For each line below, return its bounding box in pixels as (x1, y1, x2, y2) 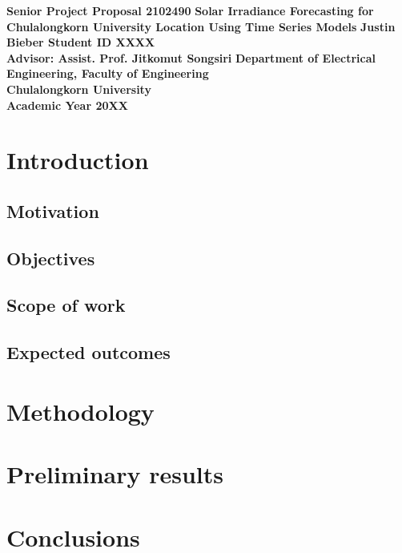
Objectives (6, 245, 95, 270)
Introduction (6, 143, 149, 176)
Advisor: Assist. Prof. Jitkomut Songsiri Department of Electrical (6, 49, 376, 66)
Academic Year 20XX (6, 96, 128, 113)
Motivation (6, 198, 99, 223)
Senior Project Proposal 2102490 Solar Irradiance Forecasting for (6, 2, 374, 18)
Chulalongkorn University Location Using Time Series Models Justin (6, 18, 396, 34)
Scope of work (6, 293, 126, 317)
